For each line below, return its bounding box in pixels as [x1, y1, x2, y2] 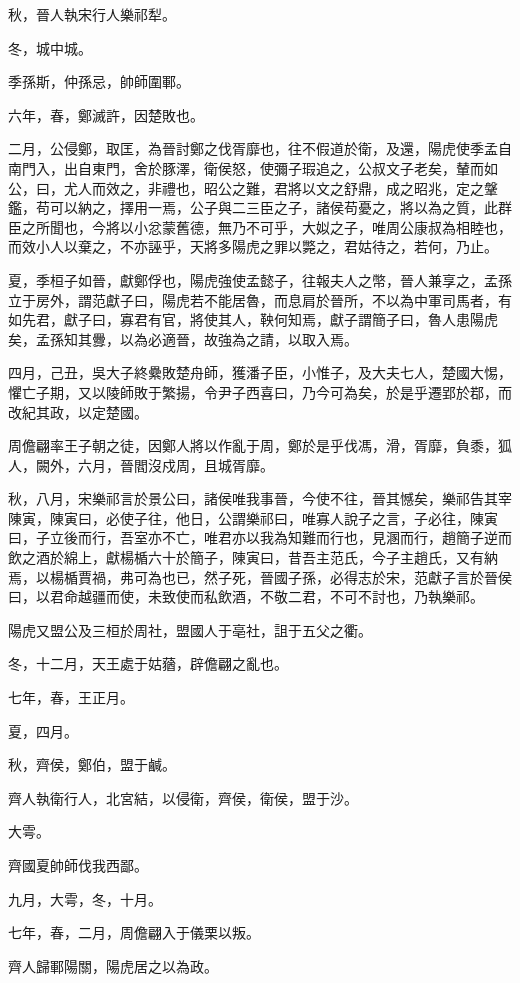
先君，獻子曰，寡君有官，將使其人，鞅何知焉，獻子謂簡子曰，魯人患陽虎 [21, 309, 498, 330]
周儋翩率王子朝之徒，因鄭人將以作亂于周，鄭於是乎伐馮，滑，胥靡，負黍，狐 [8, 435, 512, 456]
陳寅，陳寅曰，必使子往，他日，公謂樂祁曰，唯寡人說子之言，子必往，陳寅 [8, 507, 498, 528]
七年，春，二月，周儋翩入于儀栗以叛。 [8, 922, 260, 943]
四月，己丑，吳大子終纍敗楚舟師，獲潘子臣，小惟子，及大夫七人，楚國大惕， [8, 362, 512, 383]
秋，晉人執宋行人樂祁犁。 [8, 4, 176, 24]
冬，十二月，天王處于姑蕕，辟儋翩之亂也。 [8, 653, 288, 674]
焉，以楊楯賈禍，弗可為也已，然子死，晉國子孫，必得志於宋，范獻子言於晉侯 [8, 566, 512, 587]
